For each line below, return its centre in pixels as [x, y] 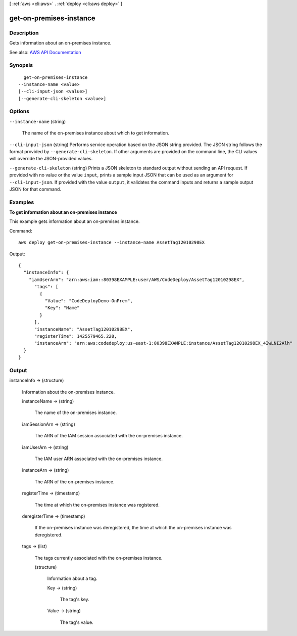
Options [19, 111]
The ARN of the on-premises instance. [75, 482]
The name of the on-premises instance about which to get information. [95, 133]
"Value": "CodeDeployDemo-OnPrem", [89, 301]
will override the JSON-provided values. [51, 159]
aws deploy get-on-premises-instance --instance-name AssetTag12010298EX [112, 242]
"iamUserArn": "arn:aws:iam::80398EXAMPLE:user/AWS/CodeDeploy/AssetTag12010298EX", [137, 280]
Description [24, 33]
